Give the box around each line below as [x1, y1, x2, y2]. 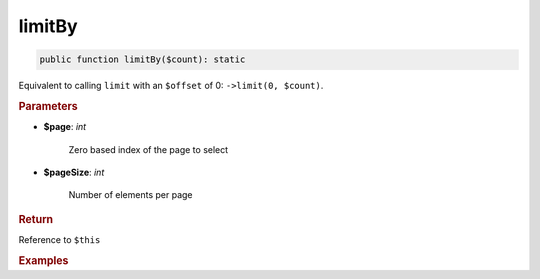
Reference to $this [18, 234, 101, 245]
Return [18, 212, 54, 226]
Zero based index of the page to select [68, 143, 229, 155]
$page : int [43, 121, 87, 133]
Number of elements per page [68, 189, 193, 201]
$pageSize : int [43, 166, 105, 178]
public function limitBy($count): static [39, 54, 246, 65]
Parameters [18, 99, 79, 113]
